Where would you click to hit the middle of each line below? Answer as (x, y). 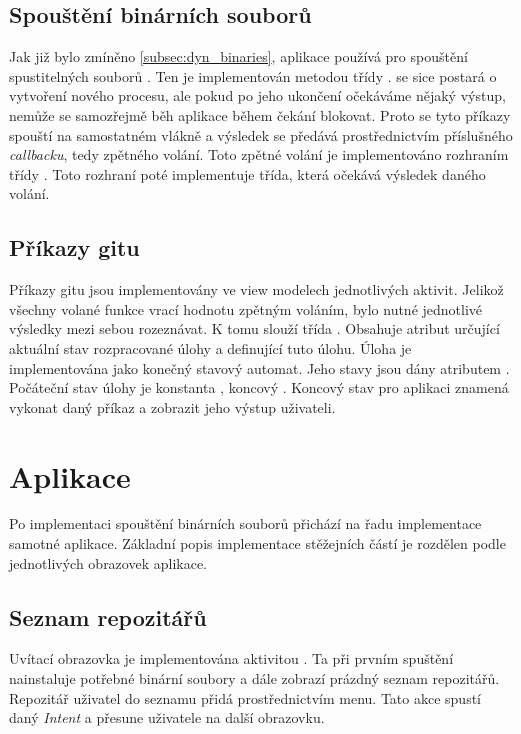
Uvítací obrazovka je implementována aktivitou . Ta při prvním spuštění (231, 658)
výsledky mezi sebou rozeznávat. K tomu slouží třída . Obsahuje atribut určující (254, 328)
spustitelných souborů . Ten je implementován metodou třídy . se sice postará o (253, 75)
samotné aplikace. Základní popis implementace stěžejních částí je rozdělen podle (257, 543)
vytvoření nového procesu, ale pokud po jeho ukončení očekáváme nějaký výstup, (257, 95)
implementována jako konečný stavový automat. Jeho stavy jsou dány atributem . (259, 367)
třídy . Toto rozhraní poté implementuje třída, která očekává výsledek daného (247, 173)
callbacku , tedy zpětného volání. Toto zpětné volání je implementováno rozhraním (259, 154)
